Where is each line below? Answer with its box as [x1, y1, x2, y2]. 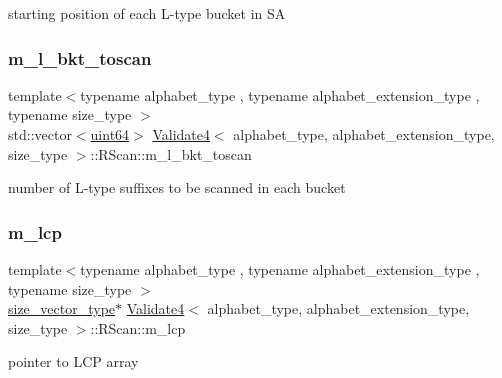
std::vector [8, 124, 72, 144]
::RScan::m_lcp [90, 317, 186, 338]
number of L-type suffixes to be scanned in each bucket [8, 177, 346, 198]
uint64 [90, 124, 130, 144]
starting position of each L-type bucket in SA [8, 3, 286, 23]
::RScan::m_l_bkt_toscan [90, 143, 252, 164]
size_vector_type [8, 298, 116, 319]
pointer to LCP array [8, 351, 139, 372]
